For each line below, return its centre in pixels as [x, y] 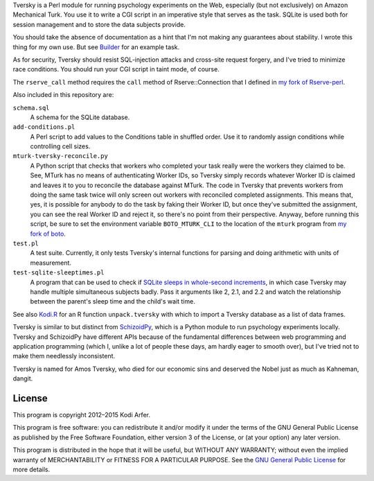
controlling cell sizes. [60, 146]
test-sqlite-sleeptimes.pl [59, 273]
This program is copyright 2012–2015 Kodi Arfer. [81, 414]
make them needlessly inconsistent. [64, 356]
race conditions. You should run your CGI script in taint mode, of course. [116, 69]
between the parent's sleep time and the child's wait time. [113, 301]
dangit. [23, 378]
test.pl [26, 243]
